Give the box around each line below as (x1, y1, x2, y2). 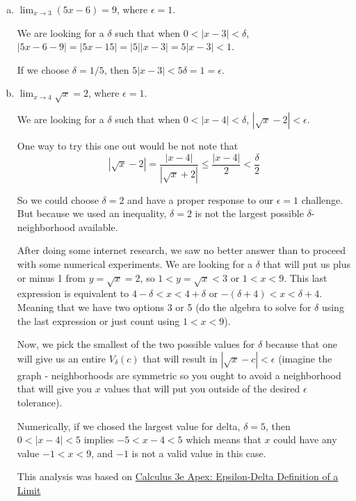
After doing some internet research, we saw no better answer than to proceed (17, 243, 346, 257)
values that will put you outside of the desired (104, 381, 300, 396)
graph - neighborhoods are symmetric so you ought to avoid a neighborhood (17, 367, 341, 382)
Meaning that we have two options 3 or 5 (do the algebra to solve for (17, 299, 311, 314)
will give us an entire (17, 351, 106, 365)
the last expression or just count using (17, 313, 180, 328)
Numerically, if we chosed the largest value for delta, (17, 418, 241, 433)
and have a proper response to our (127, 192, 274, 207)
